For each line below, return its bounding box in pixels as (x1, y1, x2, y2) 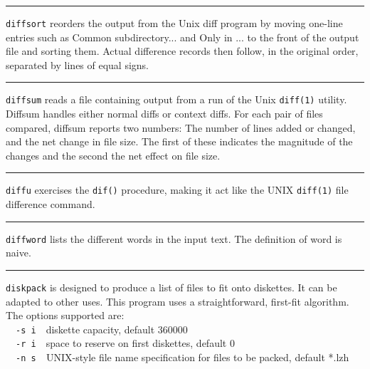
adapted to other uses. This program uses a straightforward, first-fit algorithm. (6, 293, 349, 308)
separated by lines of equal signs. (6, 57, 149, 72)
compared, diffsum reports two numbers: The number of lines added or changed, (6, 120, 356, 135)
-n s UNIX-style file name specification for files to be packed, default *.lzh (16, 350, 349, 365)
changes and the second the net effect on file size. (6, 147, 221, 162)
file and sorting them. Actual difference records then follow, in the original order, (6, 43, 359, 58)
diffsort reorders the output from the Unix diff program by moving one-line (6, 16, 343, 30)
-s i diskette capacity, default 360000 (16, 321, 188, 336)
